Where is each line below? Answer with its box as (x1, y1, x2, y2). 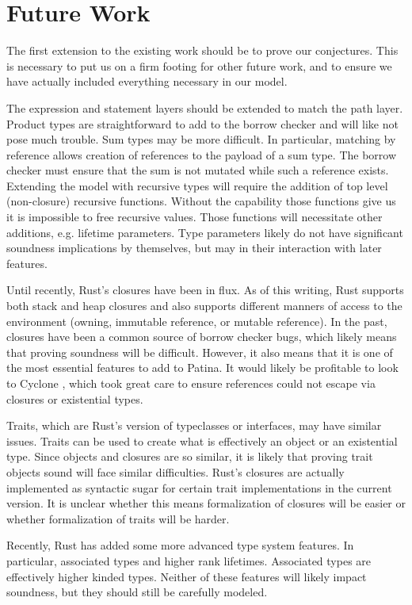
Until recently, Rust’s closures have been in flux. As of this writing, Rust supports (6, 281, 404, 298)
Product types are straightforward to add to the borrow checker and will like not (6, 115, 399, 132)
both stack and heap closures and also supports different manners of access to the (6, 297, 402, 314)
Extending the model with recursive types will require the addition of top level (6, 177, 388, 193)
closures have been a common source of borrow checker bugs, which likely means (6, 328, 397, 345)
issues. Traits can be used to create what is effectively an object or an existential (6, 432, 398, 449)
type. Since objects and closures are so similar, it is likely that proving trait (6, 448, 373, 465)
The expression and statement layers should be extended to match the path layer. (6, 99, 403, 116)
